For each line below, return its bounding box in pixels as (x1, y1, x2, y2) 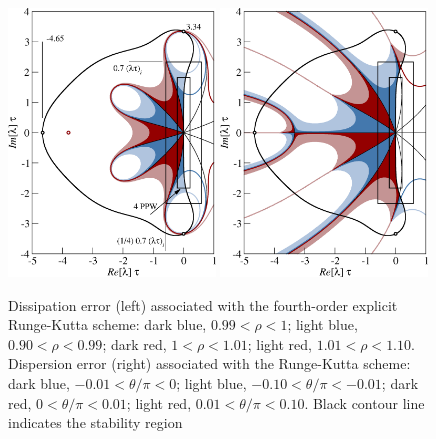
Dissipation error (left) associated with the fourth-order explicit (8, 294, 398, 315)
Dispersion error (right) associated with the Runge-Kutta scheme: (8, 353, 411, 374)
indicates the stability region (8, 412, 183, 433)
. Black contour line (304, 392, 425, 413)
